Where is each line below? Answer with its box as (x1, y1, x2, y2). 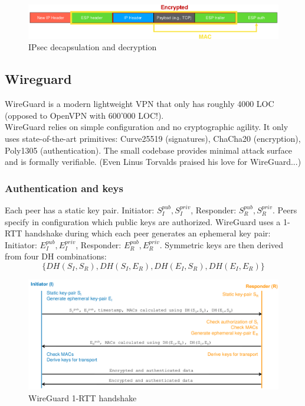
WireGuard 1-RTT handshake (28, 391, 137, 404)
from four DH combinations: (5, 250, 107, 262)
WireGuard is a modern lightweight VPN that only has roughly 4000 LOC (5, 98, 274, 110)
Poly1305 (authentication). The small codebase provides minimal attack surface (5, 144, 293, 156)
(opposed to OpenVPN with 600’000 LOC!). (5, 109, 164, 121)
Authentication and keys (5, 180, 123, 195)
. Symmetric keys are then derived (159, 238, 284, 251)
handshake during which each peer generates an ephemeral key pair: (25, 227, 271, 239)
